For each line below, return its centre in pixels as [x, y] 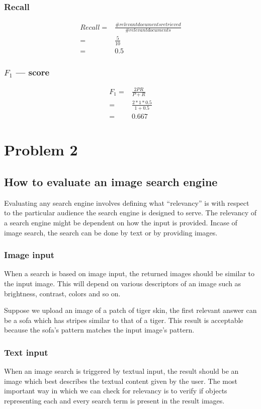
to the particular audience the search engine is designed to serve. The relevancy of [130, 213]
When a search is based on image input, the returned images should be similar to [129, 273]
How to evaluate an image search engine [111, 182]
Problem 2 [41, 150]
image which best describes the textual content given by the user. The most [121, 381]
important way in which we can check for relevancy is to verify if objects [116, 391]
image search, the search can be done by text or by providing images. [111, 232]
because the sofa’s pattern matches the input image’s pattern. [99, 330]
